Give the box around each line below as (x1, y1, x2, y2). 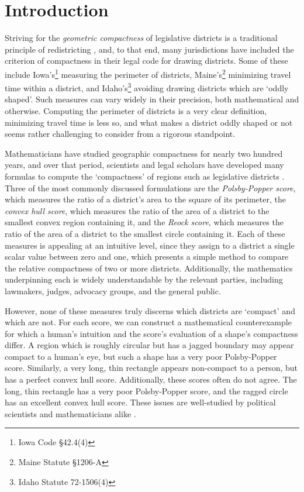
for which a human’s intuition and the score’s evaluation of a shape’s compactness (5, 327, 298, 339)
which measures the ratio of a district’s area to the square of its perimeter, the (5, 193, 286, 205)
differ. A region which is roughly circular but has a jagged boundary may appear (5, 339, 294, 351)
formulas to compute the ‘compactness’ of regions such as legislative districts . (5, 170, 285, 182)
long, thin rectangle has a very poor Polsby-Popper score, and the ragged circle (5, 384, 288, 397)
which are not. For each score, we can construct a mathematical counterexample (5, 316, 292, 328)
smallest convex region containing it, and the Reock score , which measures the (5, 216, 284, 228)
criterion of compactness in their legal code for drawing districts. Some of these (5, 54, 288, 67)
